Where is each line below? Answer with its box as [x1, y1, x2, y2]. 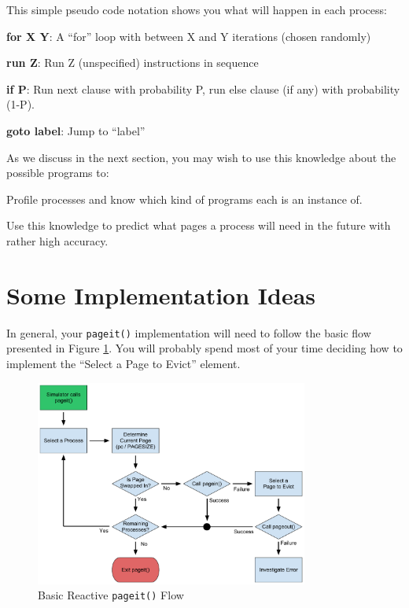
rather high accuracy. [6, 232, 109, 249]
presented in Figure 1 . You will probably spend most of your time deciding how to [6, 340, 403, 356]
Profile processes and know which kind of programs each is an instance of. [6, 190, 363, 207]
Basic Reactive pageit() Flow [38, 587, 184, 603]
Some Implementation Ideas [6, 278, 316, 311]
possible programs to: [6, 164, 109, 181]
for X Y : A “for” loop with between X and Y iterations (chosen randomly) [6, 28, 371, 44]
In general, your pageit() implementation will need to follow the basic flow [6, 324, 371, 341]
